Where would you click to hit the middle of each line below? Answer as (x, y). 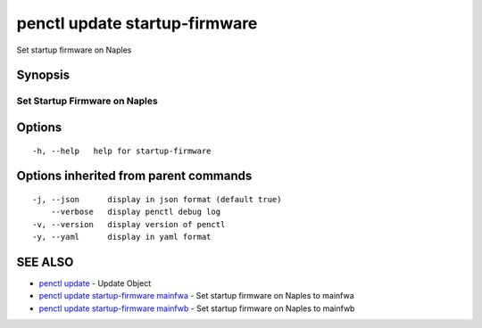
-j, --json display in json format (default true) (157, 199)
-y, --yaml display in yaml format (122, 237)
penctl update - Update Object (95, 283)
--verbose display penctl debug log (136, 212)
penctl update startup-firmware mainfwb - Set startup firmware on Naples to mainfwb (197, 308)
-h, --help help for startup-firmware (122, 151)
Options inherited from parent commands (134, 176)
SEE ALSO (45, 262)
